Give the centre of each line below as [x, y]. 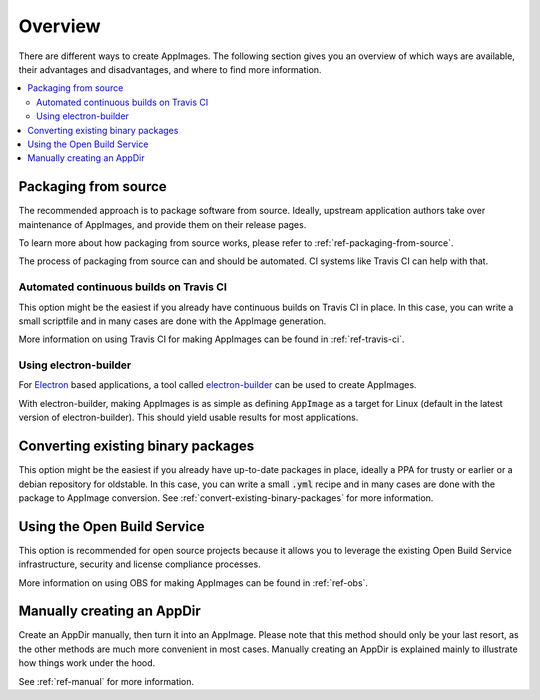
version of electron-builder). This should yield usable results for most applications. [188, 417]
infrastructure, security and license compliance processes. [139, 564]
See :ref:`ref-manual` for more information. [106, 681]
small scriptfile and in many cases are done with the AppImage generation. [172, 321]
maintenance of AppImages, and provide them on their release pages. [162, 224]
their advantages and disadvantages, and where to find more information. [170, 69]
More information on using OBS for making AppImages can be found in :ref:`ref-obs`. [193, 582]
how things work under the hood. [87, 663]
